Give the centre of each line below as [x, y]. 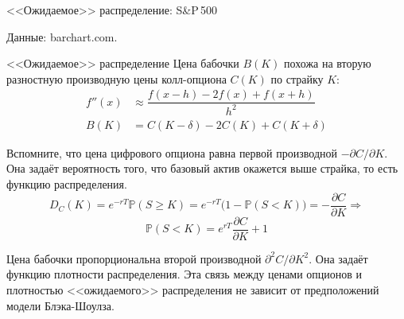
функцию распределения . [67, 184]
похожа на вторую [328, 63]
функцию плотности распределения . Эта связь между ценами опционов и [185, 274]
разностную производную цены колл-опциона [117, 78]
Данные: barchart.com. [62, 36]
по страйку [297, 78]
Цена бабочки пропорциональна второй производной [134, 258]
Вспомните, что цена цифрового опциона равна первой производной [172, 152]
